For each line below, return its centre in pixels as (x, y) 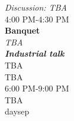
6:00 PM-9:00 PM (37, 88)
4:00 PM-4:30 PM (37, 19)
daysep (17, 111)
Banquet (22, 30)
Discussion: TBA (36, 7)
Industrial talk (35, 53)
